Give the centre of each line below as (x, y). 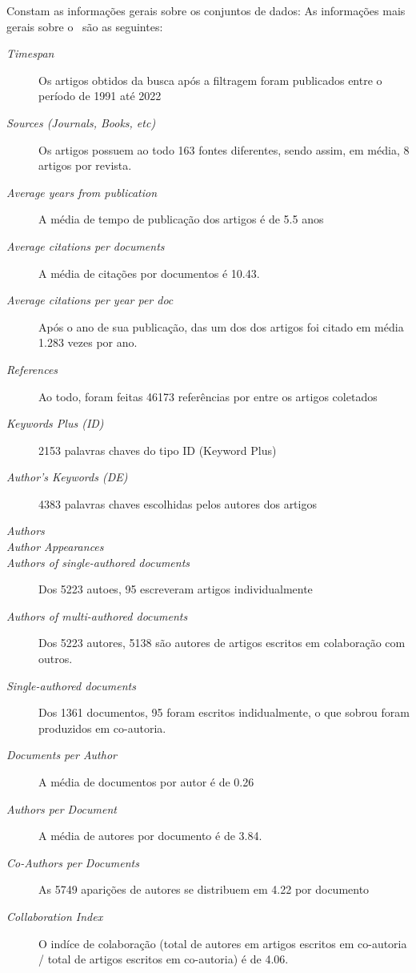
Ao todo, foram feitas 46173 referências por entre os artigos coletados (208, 396)
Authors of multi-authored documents (97, 615)
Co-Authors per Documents (73, 862)
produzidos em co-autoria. (102, 728)
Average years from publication (82, 192)
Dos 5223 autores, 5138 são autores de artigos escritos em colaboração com (222, 643)
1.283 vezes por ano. (88, 342)
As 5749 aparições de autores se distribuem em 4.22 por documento (204, 889)
